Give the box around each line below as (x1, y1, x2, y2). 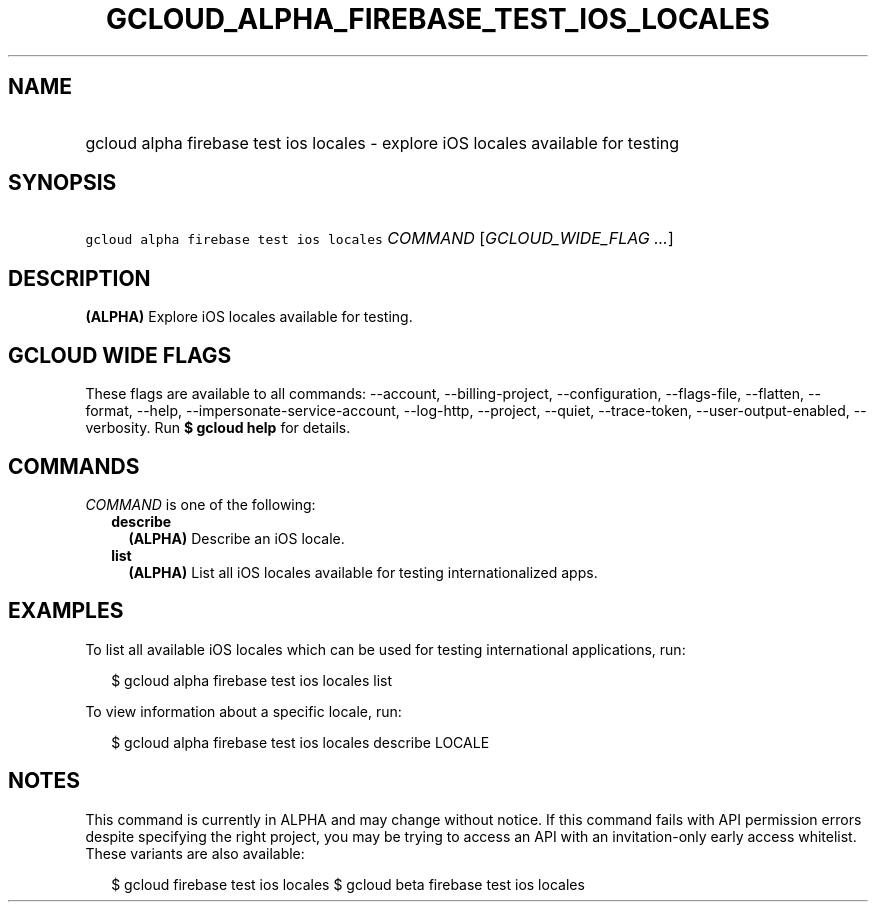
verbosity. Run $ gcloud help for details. (85, 419, 351, 437)
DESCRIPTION (8, 265, 151, 291)
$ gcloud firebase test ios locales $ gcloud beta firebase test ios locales (111, 875, 585, 893)
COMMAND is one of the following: (85, 495, 316, 513)
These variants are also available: (85, 844, 305, 862)
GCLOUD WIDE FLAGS (8, 342, 232, 368)
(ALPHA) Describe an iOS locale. (128, 529, 345, 547)
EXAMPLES (8, 598, 124, 624)
